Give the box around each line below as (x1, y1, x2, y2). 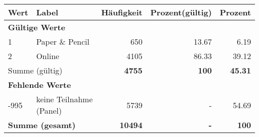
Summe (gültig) (8, 65, 63, 76)
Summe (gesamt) (8, 119, 76, 131)
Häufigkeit (101, 6, 143, 18)
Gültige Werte (8, 21, 65, 33)
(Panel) (36, 105, 62, 116)
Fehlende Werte (8, 79, 71, 90)
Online (36, 50, 59, 62)
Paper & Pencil (36, 36, 90, 47)
